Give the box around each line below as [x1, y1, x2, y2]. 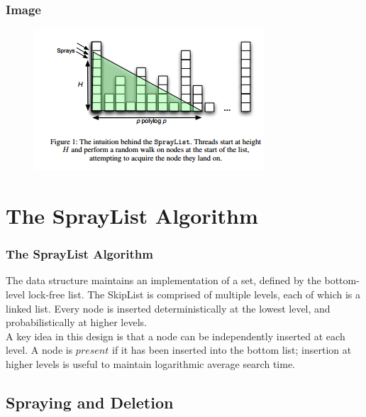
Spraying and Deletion [6, 391, 174, 413]
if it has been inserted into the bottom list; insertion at [111, 342, 352, 357]
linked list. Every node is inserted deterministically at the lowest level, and [6, 300, 331, 315]
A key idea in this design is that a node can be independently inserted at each [6, 328, 345, 343]
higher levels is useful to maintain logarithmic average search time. [6, 356, 295, 371]
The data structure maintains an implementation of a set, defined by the [6, 273, 321, 288]
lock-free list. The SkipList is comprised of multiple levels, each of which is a [28, 287, 361, 301]
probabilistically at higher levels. [6, 315, 147, 330]
